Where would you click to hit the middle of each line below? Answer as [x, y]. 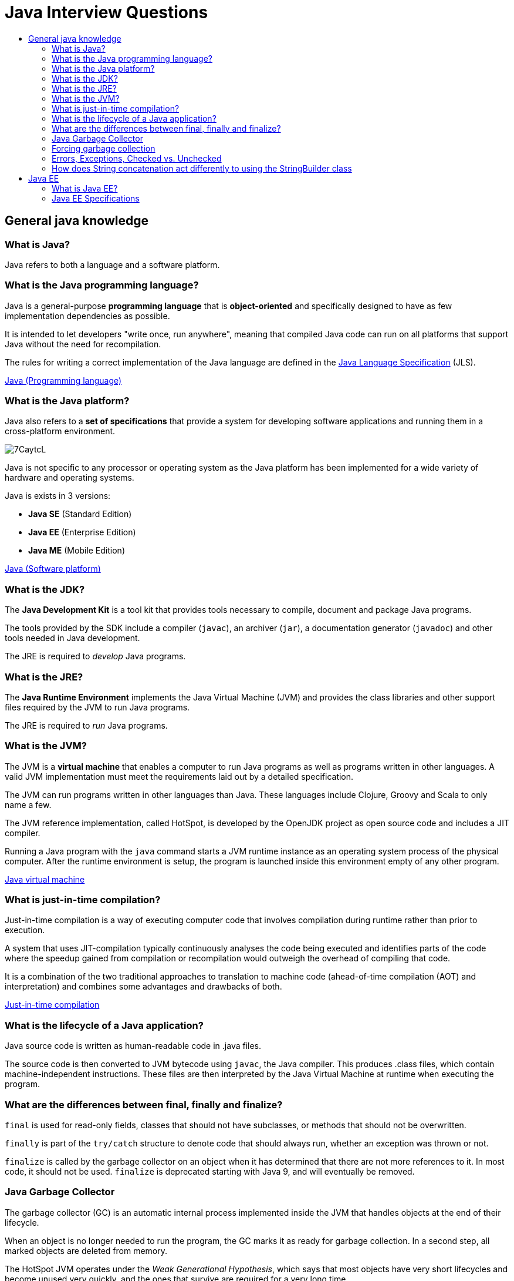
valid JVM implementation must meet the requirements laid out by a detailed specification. [179, 776]
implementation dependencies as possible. [87, 316]
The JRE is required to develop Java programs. [95, 656]
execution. [25, 930]
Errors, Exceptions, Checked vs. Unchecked [137, 158]
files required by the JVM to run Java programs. [97, 707]
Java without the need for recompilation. [83, 344]
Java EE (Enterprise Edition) [82, 532]
